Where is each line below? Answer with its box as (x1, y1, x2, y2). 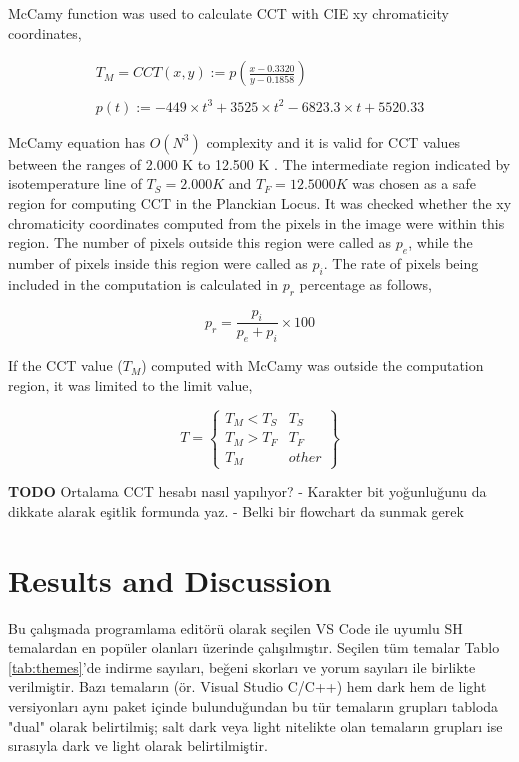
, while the (408, 232, 473, 253)
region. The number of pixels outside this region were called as (8, 232, 392, 253)
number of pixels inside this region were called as (8, 252, 308, 273)
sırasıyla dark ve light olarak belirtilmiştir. (8, 735, 268, 756)
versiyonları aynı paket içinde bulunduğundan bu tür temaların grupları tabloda (8, 696, 499, 717)
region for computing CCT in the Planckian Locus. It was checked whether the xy (8, 192, 512, 213)
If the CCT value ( (8, 355, 123, 376)
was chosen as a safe (352, 173, 476, 194)
